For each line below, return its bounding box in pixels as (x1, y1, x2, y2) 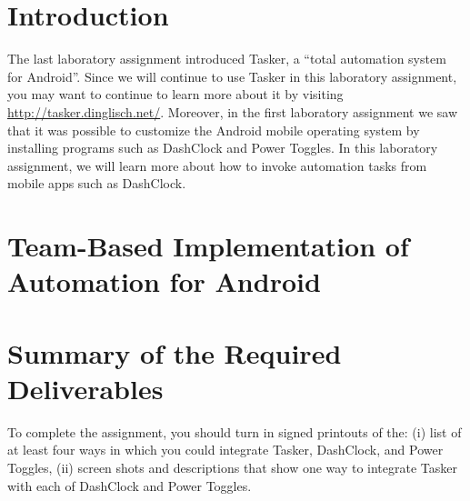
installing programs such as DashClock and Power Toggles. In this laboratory (7, 138, 438, 157)
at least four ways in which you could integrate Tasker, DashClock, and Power (7, 440, 444, 459)
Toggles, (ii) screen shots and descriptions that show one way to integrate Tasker (7, 457, 457, 476)
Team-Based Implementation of (7, 227, 409, 265)
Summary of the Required (7, 334, 342, 371)
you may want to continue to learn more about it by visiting (7, 85, 344, 104)
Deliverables (7, 369, 164, 406)
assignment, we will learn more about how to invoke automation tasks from (7, 155, 427, 175)
